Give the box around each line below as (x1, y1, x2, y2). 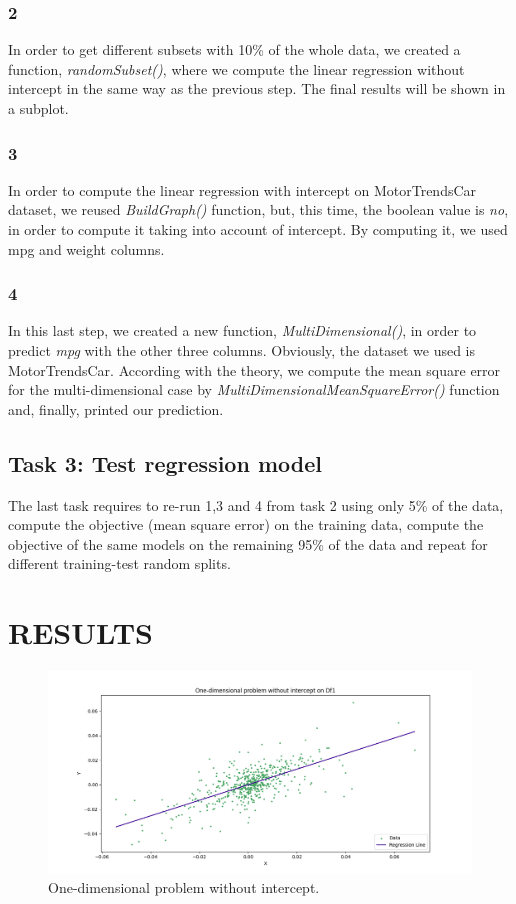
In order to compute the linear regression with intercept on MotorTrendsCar (8, 179, 477, 200)
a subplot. (8, 98, 69, 118)
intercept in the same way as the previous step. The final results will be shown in (8, 78, 506, 99)
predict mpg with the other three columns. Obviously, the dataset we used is (8, 340, 476, 360)
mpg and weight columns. (8, 238, 165, 259)
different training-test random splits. (8, 553, 231, 574)
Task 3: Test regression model (8, 447, 322, 478)
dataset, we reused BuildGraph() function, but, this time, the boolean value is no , (8, 199, 509, 220)
